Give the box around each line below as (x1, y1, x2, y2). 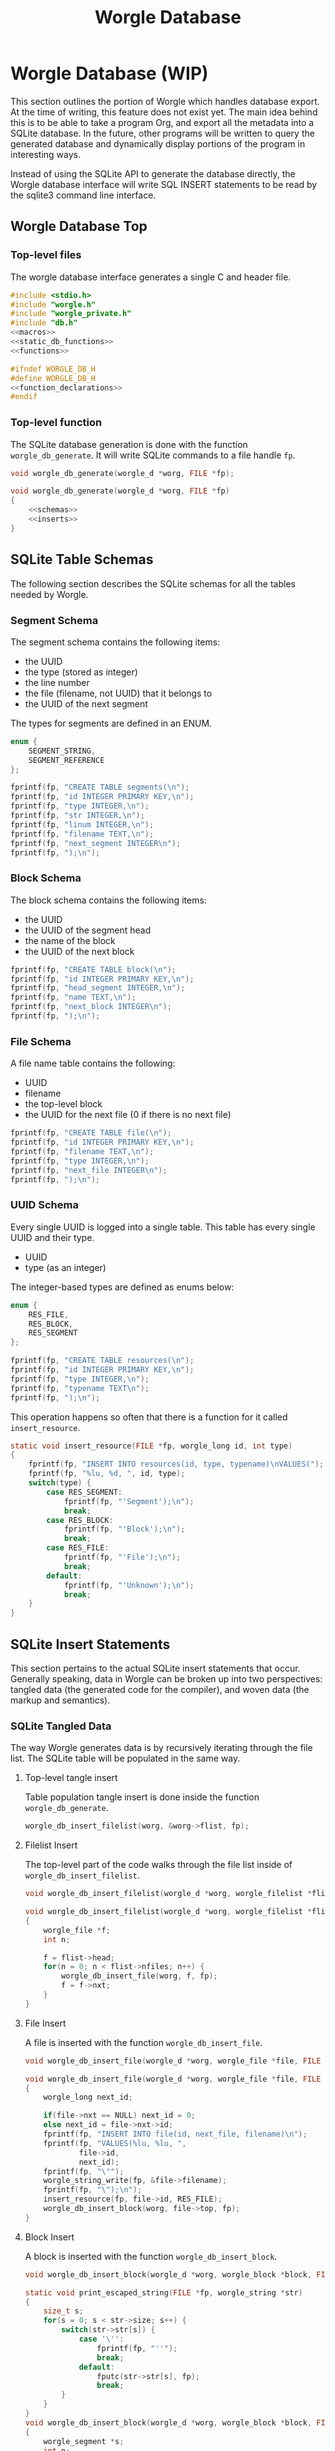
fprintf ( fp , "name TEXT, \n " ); (10, 992, 137, 1003)
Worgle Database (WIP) (10, 62, 209, 85)
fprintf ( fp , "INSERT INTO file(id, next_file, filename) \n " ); (43, 2129, 308, 2140)
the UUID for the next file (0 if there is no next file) (24, 1109, 232, 1121)
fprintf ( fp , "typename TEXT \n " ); (10, 1383, 150, 1393)
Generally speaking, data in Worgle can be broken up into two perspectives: (10, 1672, 323, 1685)
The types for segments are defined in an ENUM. (10, 717, 213, 729)
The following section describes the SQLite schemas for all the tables (10, 577, 296, 590)
